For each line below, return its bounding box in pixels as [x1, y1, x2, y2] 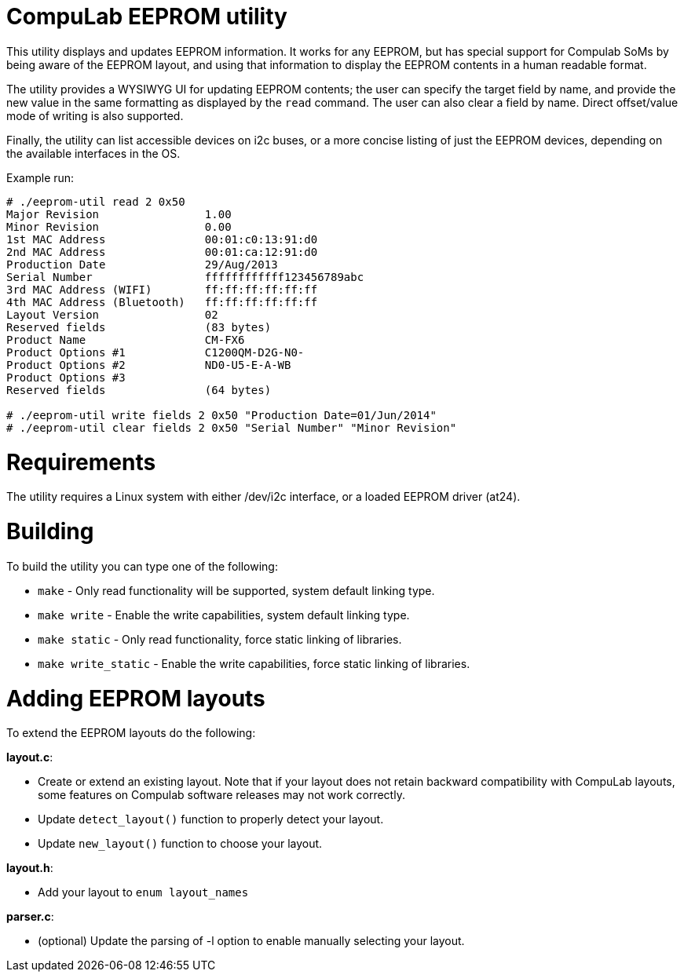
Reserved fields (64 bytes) [6, 383, 272, 396]
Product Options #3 [6, 370, 126, 384]
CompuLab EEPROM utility [6, 3, 287, 30]
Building [6, 518, 94, 545]
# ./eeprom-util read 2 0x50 [6, 195, 185, 208]
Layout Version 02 [6, 308, 218, 321]
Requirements [6, 448, 156, 476]
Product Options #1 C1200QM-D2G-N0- [6, 345, 305, 359]
